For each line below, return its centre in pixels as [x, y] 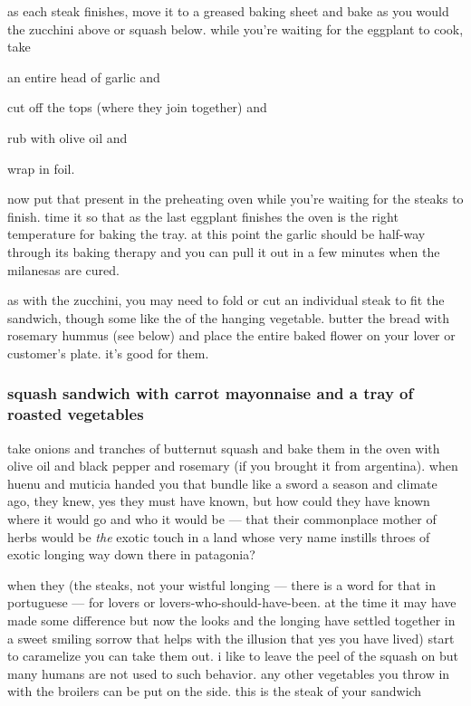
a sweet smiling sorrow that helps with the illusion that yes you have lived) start [231, 638]
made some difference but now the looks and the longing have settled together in [231, 620]
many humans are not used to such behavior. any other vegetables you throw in [229, 673]
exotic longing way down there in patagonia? [131, 554]
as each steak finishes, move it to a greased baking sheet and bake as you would [228, 11]
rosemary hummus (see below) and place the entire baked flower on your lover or [231, 335]
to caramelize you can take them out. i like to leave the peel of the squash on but [233, 656]
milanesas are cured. [63, 269]
